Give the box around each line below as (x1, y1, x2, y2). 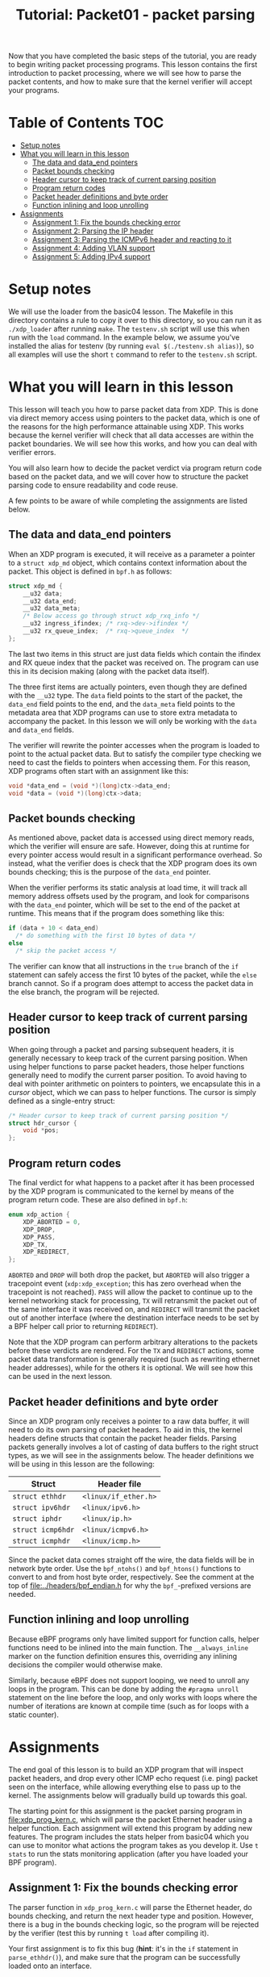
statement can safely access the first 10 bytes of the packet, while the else (8, 970, 257, 980)
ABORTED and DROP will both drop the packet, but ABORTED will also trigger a (8, 1270, 250, 1280)
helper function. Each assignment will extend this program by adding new (8, 1823, 252, 1833)
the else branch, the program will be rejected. (8, 987, 160, 997)
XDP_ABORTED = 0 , (23, 1218, 81, 1226)
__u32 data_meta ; (23, 604, 81, 612)
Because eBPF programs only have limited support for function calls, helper (8, 1634, 260, 1644)
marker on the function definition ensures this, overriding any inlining (8, 1651, 238, 1661)
